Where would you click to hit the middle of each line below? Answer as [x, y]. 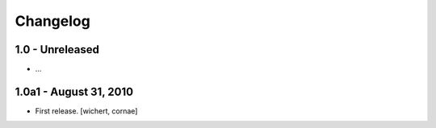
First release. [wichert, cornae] [86, 111]
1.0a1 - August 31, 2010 [74, 91]
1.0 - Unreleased [57, 50]
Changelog [52, 21]
